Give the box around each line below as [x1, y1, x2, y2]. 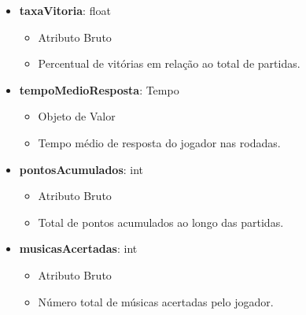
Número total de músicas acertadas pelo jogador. [38, 293, 274, 309]
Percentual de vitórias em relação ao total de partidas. [38, 55, 300, 72]
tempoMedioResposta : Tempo [19, 81, 179, 98]
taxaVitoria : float [19, 2, 111, 18]
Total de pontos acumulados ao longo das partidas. [38, 213, 284, 230]
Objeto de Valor [38, 108, 116, 124]
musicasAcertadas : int [19, 240, 138, 257]
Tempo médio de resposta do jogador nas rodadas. [38, 134, 281, 150]
